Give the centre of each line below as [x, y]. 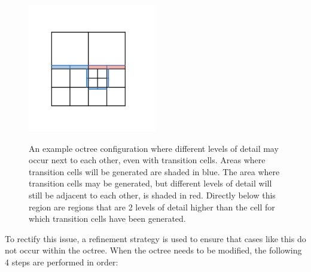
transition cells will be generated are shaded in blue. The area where [154, 171]
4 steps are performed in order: [62, 262]
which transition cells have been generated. [107, 218]
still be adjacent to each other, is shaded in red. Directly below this [152, 195]
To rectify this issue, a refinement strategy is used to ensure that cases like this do [155, 238]
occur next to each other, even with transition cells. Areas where [147, 160]
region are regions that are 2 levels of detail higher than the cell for [152, 207]
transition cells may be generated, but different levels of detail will [150, 183]
